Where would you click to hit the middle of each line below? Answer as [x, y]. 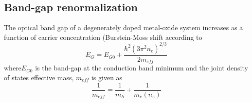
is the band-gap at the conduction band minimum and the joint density [142, 68]
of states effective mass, [39, 77]
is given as [107, 77]
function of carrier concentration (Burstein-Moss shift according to [103, 37]
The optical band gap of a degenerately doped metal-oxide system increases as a [124, 27]
